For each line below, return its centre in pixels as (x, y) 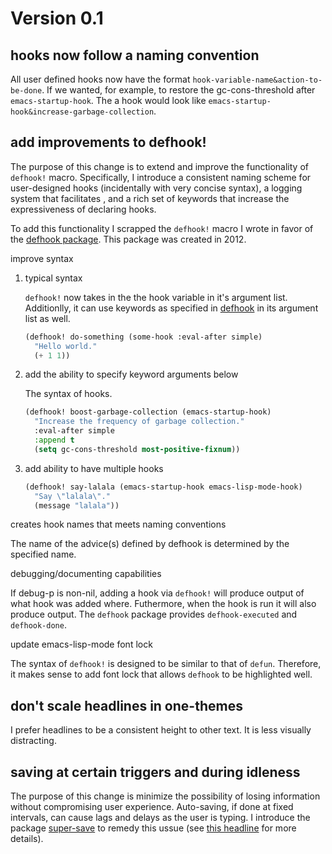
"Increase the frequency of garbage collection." (139, 422)
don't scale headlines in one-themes (126, 705)
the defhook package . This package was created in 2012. (128, 239)
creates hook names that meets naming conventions (118, 524)
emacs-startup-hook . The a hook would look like (108, 100)
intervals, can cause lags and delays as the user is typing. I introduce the (160, 818)
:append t (54, 440)
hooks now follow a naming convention (135, 55)
